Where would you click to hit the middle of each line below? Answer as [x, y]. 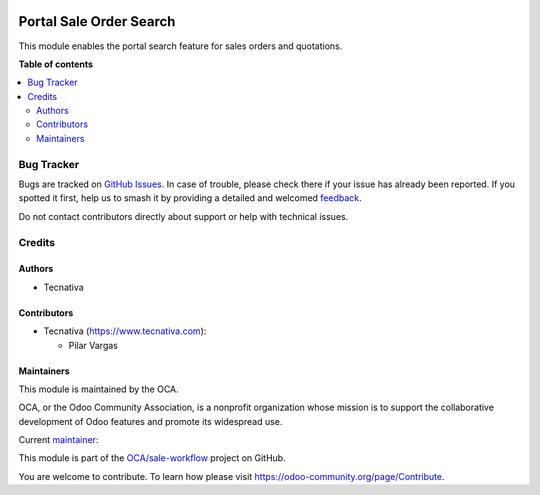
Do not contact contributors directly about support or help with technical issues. [183, 216]
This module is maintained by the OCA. [98, 389]
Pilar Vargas [93, 345]
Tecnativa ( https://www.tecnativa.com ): [125, 331]
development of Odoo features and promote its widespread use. [150, 421]
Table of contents [56, 64]
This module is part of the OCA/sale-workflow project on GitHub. [152, 458]
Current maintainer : [58, 440]
